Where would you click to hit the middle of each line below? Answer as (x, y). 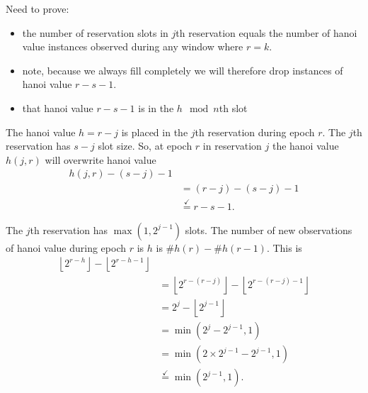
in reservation (232, 146)
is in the (156, 107)
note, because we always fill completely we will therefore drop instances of (183, 70)
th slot (233, 107)
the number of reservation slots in (95, 32)
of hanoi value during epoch (66, 247)
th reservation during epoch (255, 132)
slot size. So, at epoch (145, 146)
